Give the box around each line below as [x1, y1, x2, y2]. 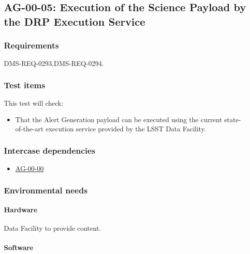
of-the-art [15, 124, 44, 134]
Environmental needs [4, 184, 88, 196]
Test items [4, 79, 45, 91]
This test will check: [4, 98, 63, 108]
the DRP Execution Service [4, 14, 146, 29]
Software [4, 242, 33, 252]
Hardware [4, 205, 38, 215]
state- [224, 114, 241, 124]
